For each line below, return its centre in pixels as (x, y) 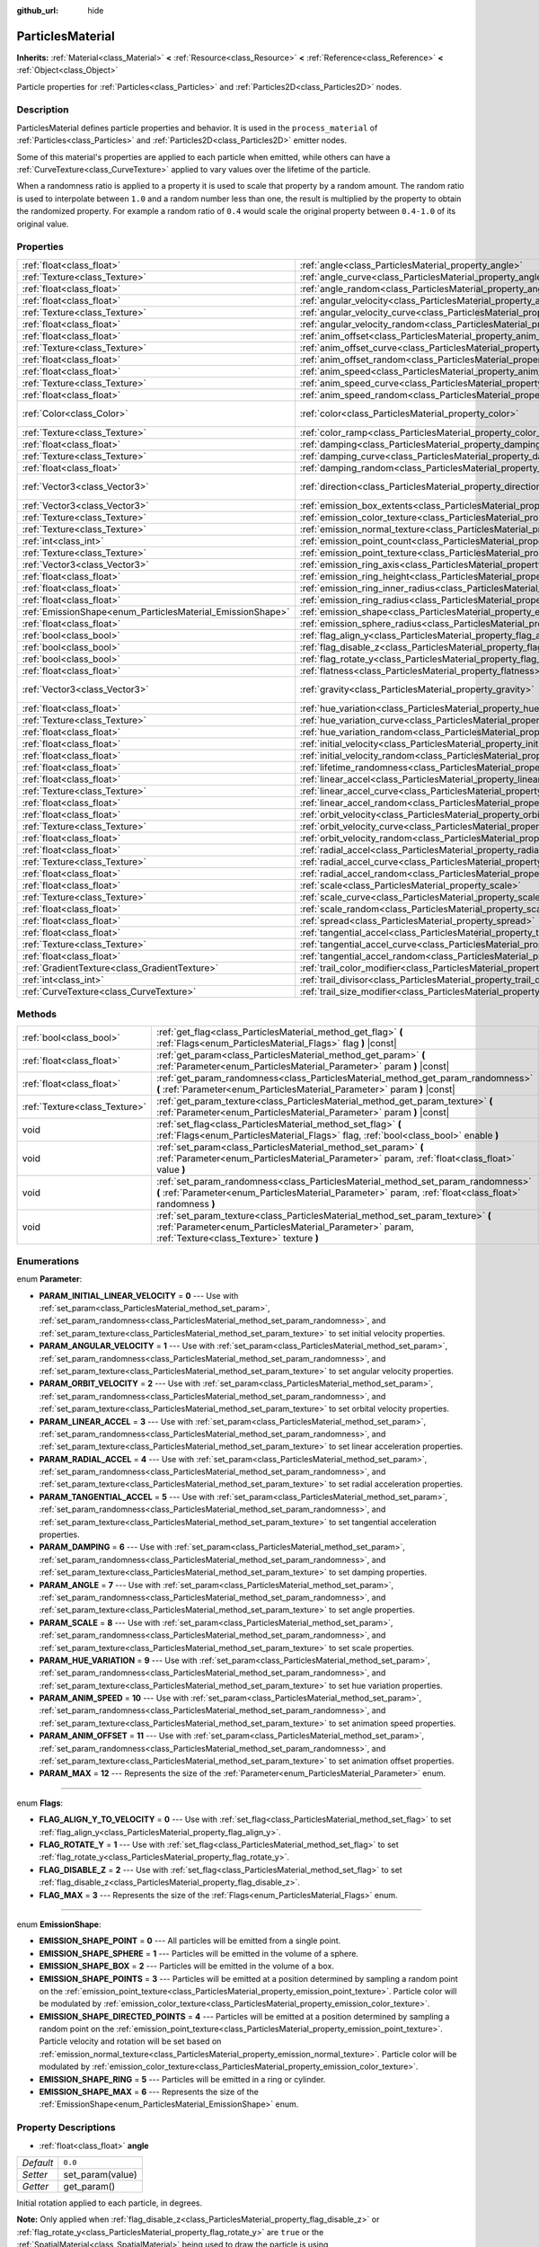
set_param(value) (100, 2174)
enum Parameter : (49, 1279)
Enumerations (48, 1261)
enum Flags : (40, 1803)
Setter (35, 2174)
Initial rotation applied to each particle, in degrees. (109, 2203)
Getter (35, 2186)
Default (38, 2163)
